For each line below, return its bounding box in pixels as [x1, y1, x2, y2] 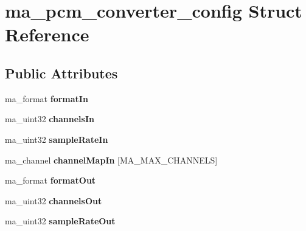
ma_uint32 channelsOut [5, 194, 102, 207]
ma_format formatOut [5, 174, 96, 187]
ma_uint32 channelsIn [5, 112, 94, 125]
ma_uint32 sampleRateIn [5, 133, 108, 145]
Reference [5, 22, 89, 47]
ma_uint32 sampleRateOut [5, 215, 116, 227]
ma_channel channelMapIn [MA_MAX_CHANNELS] [5, 153, 218, 166]
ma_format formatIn [5, 92, 88, 105]
